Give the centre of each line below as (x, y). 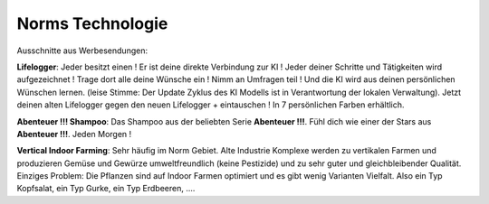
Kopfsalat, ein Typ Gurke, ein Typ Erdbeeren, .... (106, 189)
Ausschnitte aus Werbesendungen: (82, 51)
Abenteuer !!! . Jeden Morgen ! (74, 134)
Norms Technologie (92, 23)
